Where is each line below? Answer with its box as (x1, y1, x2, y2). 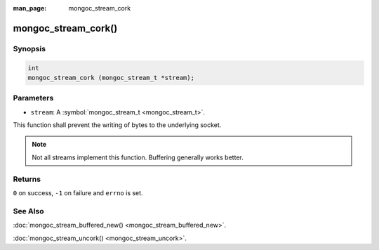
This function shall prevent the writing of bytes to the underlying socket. (13, 121, 222, 129)
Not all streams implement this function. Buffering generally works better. (32, 153, 244, 162)
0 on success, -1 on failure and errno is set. (13, 189, 143, 197)
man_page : (13, 4, 47, 12)
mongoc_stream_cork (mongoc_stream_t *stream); (27, 74, 194, 81)
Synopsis (13, 44, 46, 53)
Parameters (13, 93, 54, 103)
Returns (13, 174, 41, 184)
